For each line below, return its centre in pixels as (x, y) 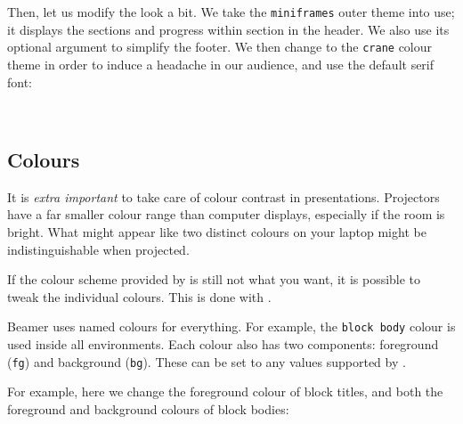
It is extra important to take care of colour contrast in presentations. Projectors (223, 196)
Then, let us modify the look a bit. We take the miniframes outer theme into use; (231, 12)
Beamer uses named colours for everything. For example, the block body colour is (231, 326)
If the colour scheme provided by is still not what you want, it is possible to (214, 279)
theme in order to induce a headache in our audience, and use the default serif (221, 64)
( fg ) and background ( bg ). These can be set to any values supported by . (207, 361)
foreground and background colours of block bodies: (148, 408)
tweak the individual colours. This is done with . (139, 296)
